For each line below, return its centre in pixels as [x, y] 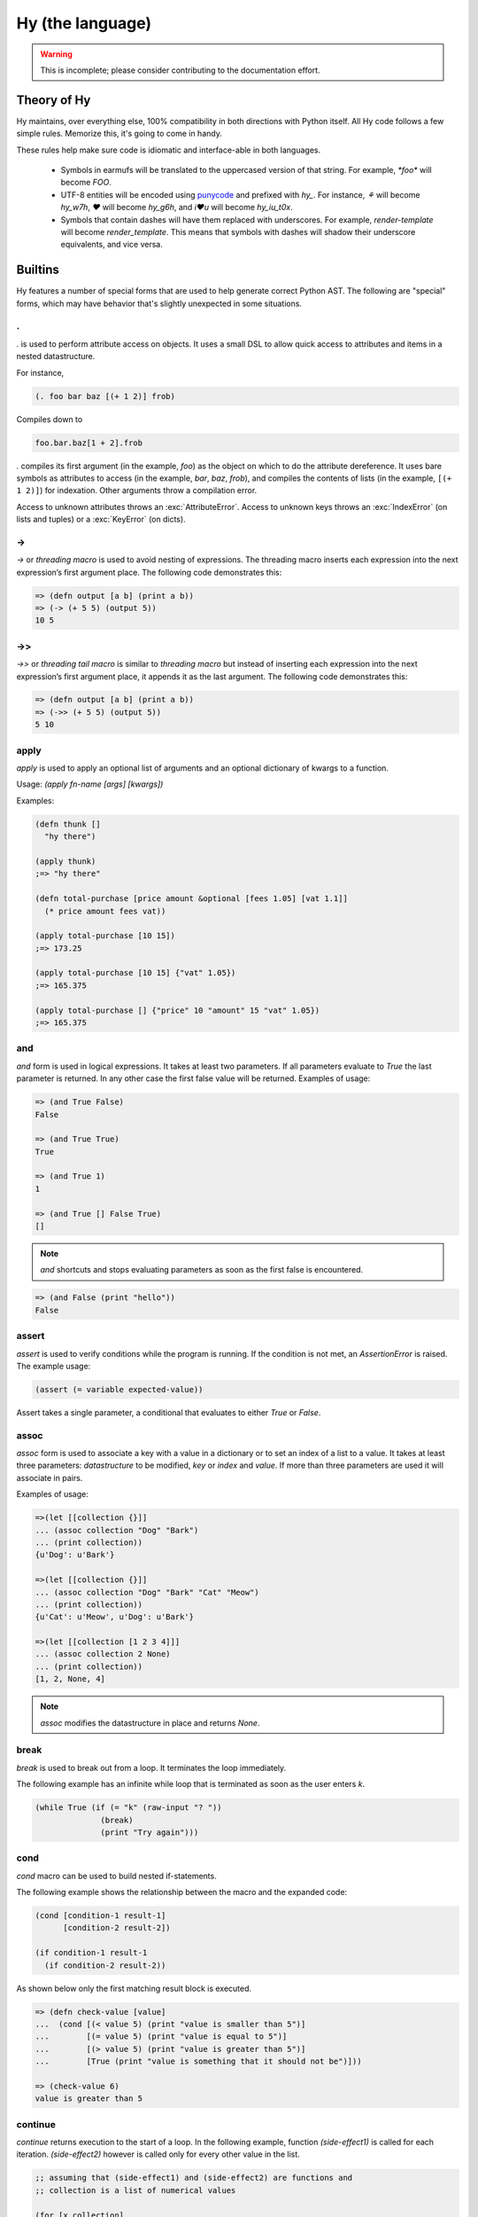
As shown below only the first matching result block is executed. [134, 1988]
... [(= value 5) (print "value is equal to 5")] [161, 2037]
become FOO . [86, 183]
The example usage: [54, 1366]
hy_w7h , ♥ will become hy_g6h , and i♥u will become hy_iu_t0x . [177, 208]
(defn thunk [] [68, 824]
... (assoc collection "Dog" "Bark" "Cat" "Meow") [147, 1592]
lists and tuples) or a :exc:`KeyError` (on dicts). [101, 520]
